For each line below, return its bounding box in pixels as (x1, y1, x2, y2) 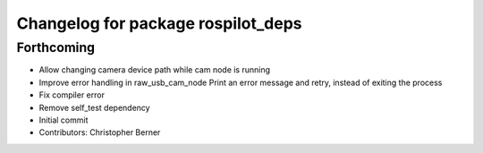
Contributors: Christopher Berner (38, 127, 161, 138)
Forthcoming (16, 39, 96, 55)
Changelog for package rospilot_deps (16, 13, 303, 33)
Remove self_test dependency (38, 102, 151, 113)
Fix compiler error (38, 89, 105, 100)
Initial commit (38, 115, 89, 125)
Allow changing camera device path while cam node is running (38, 64, 271, 75)
